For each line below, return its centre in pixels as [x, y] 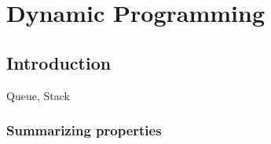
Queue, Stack [38, 95]
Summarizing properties [84, 130]
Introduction [59, 62]
